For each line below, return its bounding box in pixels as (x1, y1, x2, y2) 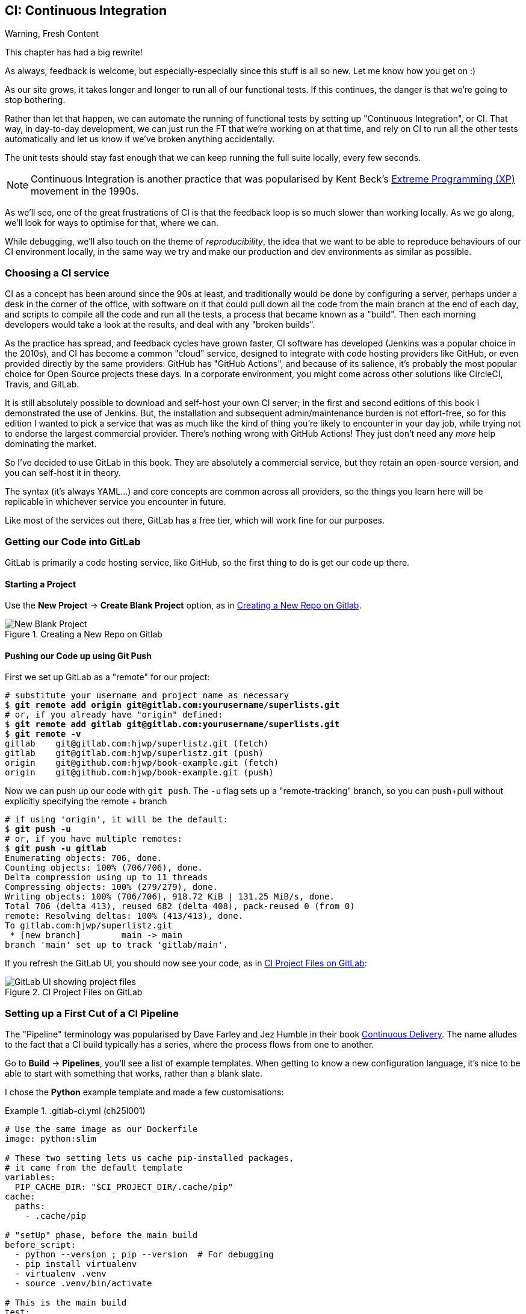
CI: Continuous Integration (5, 3, 167, 18)
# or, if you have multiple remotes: (5, 834, 183, 844)
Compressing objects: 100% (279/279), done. (5, 882, 218, 892)
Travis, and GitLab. (5, 379, 79, 390)
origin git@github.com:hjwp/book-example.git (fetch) (5, 758, 279, 768)
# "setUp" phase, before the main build (5, 1230, 198, 1240)
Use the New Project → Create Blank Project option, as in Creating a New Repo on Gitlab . (5, 600, 362, 611)
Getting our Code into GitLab (5, 535, 141, 548)
